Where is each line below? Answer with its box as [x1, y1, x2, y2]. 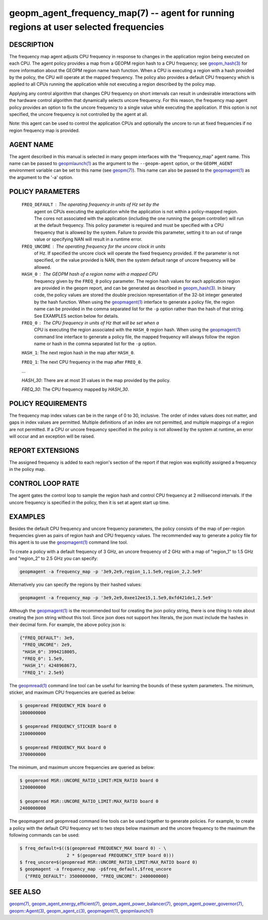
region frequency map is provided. [9, 127, 80, 133]
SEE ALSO [9, 888, 41, 896]
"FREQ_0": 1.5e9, [22, 656, 65, 661]
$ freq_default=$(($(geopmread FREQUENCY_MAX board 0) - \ [19, 845, 166, 851]
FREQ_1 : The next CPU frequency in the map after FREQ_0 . [21, 359, 142, 365]
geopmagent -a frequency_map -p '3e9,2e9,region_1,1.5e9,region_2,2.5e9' [19, 569, 203, 574]
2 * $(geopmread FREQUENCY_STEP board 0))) [67, 852, 174, 858]
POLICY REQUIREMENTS [9, 399, 87, 408]
